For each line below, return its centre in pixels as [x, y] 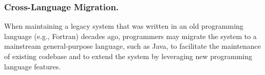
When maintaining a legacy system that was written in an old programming [124, 26]
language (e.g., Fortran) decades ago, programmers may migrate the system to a [130, 36]
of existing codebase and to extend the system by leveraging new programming [128, 56]
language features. [33, 66]
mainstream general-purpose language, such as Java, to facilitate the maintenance [132, 46]
